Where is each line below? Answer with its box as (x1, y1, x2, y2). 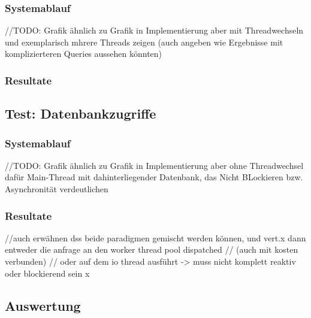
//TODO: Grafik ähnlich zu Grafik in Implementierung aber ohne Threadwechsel (5, 159, 304, 171)
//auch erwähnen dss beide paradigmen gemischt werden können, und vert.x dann (5, 231, 306, 244)
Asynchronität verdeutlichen (5, 183, 108, 195)
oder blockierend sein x (5, 266, 90, 279)
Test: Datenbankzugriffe (5, 104, 156, 123)
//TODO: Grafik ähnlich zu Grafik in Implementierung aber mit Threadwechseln (5, 24, 304, 37)
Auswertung (5, 296, 81, 314)
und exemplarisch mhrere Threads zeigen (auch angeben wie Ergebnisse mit (5, 35, 283, 48)
